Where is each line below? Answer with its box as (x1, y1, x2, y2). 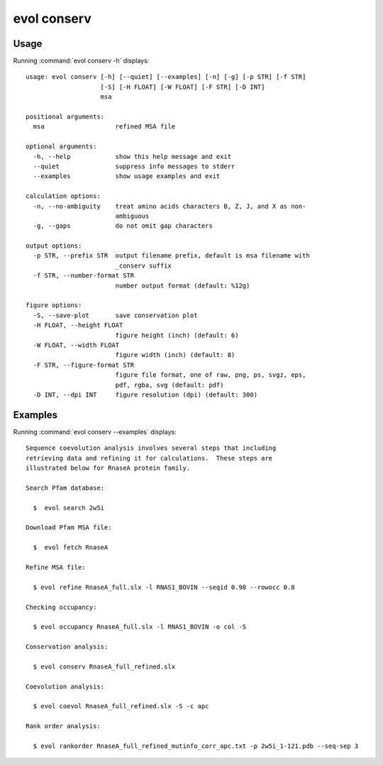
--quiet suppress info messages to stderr (33, 162, 235, 170)
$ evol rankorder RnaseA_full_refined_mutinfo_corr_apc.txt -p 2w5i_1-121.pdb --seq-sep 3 (33, 742, 359, 750)
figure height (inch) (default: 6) (115, 331, 239, 339)
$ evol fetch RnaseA (33, 544, 109, 551)
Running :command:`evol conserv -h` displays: (13, 57, 150, 65)
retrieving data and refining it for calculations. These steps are (26, 454, 273, 462)
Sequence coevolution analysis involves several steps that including (26, 444, 277, 452)
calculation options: (26, 192, 101, 200)
